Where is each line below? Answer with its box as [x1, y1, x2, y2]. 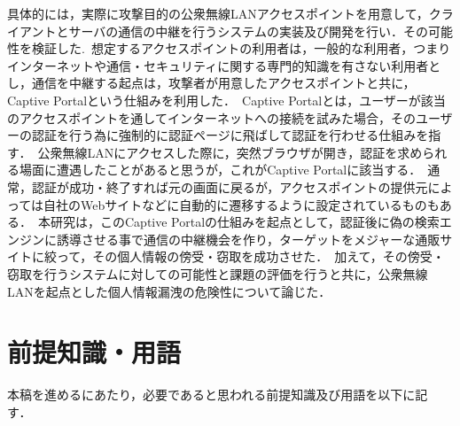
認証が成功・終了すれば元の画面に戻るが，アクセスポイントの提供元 [31, 177, 428, 196]
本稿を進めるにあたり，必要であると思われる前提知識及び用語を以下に [7, 385, 416, 404]
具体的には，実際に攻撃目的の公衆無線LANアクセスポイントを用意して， [7, 4, 429, 22]
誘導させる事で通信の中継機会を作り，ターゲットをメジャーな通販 [56, 229, 441, 248]
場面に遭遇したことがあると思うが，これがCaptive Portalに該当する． [19, 160, 422, 179]
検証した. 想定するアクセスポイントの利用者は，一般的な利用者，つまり [31, 39, 451, 58]
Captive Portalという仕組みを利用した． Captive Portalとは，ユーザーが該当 [7, 90, 446, 109]
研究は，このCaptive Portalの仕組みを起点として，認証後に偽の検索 [50, 213, 440, 231]
